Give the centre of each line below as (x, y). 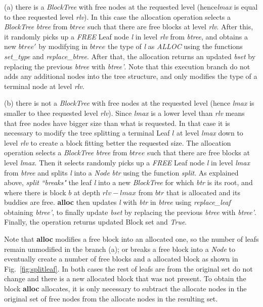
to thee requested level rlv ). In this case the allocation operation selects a (118, 16)
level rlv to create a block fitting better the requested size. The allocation (118, 142)
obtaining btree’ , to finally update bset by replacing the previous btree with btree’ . (130, 212)
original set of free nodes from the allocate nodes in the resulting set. (111, 298)
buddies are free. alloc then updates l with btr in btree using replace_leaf (117, 202)
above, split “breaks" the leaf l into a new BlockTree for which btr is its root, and (128, 182)
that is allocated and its (203, 192)
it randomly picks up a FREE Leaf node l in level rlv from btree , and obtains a (126, 36)
